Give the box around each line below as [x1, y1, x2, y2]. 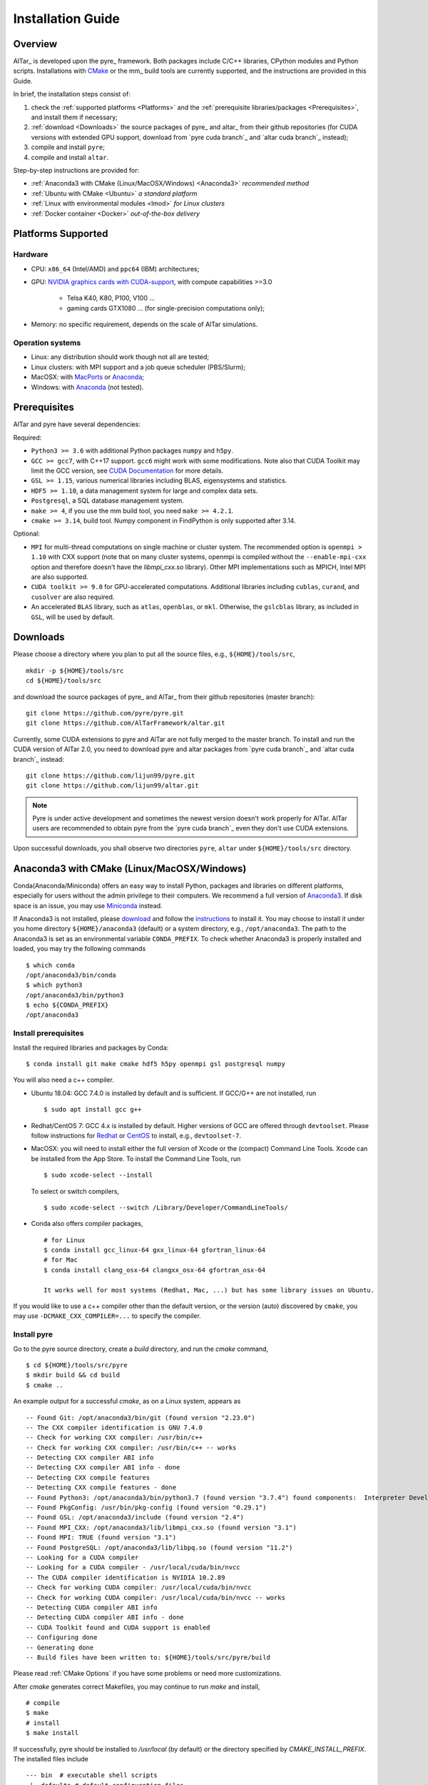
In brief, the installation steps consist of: [13, 90, 131, 99]
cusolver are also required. [31, 593, 115, 601]
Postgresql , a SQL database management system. [31, 496, 185, 505]
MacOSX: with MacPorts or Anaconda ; [31, 373, 144, 381]
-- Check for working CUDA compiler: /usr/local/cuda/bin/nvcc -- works [26, 1593, 285, 1602]
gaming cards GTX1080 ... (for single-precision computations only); [66, 303, 265, 312]
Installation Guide [13, 11, 121, 26]
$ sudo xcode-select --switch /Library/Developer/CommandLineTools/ [44, 1203, 288, 1212]
